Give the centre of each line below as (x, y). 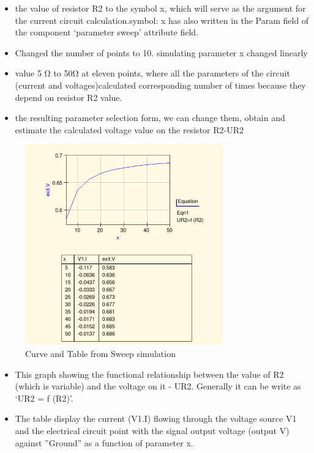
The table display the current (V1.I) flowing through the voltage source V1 (156, 418)
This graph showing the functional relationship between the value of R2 (149, 374)
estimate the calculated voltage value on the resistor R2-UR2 (129, 129)
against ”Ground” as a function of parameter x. (104, 442)
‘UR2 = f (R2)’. (44, 398)
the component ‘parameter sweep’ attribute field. (107, 32)
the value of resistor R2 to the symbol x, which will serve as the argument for (160, 8)
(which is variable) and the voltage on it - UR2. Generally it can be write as (158, 386)
